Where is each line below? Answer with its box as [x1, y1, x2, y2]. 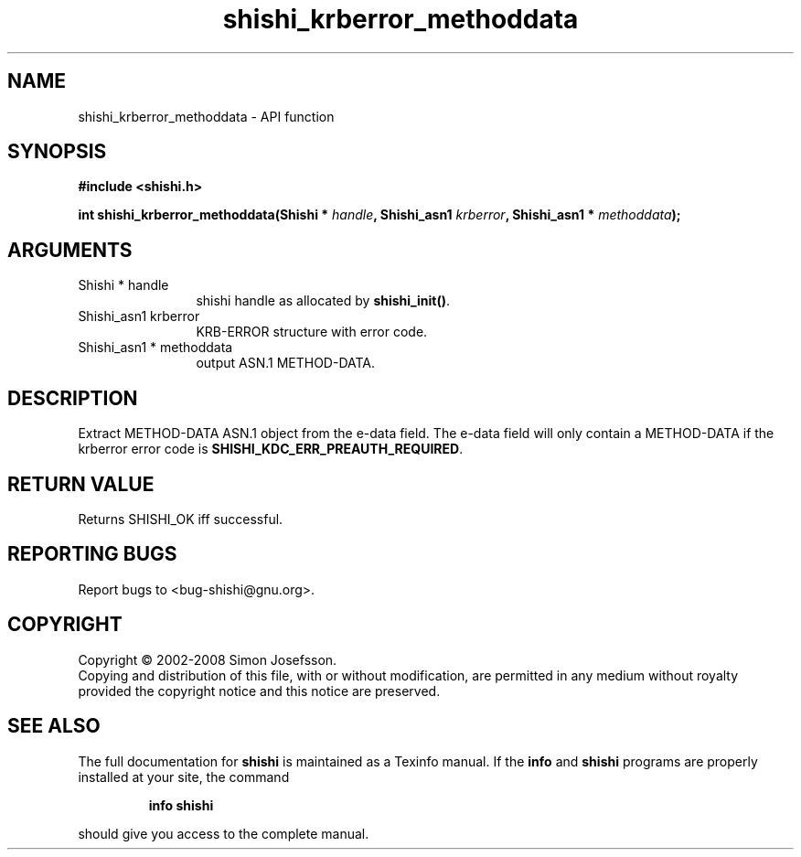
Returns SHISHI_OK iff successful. [78, 510, 283, 527]
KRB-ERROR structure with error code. [196, 324, 428, 340]
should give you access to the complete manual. [78, 825, 369, 841]
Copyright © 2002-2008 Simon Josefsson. [78, 651, 337, 668]
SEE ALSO [7, 714, 101, 738]
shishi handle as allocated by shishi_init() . [196, 293, 450, 309]
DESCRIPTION [7, 386, 138, 410]
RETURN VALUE [7, 472, 155, 496]
